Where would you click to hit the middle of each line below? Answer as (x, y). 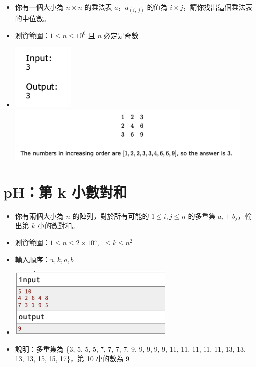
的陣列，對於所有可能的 (111, 215)
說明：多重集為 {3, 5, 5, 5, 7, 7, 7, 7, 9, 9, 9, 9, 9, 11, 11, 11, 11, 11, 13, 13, (130, 348)
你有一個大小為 (39, 7)
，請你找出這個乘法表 (218, 7)
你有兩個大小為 (39, 215)
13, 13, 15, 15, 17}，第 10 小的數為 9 (72, 358)
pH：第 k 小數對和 (65, 192)
